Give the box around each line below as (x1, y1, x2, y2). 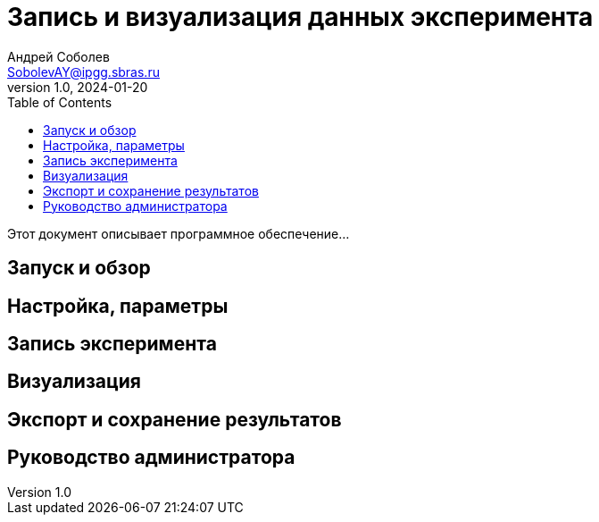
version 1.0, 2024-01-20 (7, 79, 148, 95)
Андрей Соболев (7, 48, 110, 64)
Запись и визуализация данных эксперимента (7, 2, 594, 32)
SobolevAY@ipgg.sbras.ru (7, 63, 160, 80)
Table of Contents (7, 94, 112, 110)
